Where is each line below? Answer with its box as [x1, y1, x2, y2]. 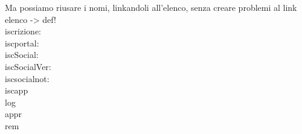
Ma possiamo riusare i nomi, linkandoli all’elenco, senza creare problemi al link [5, 1, 297, 13]
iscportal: [5, 36, 39, 49]
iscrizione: [5, 25, 42, 37]
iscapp [5, 84, 28, 97]
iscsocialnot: [5, 72, 50, 85]
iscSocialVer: [5, 60, 51, 72]
